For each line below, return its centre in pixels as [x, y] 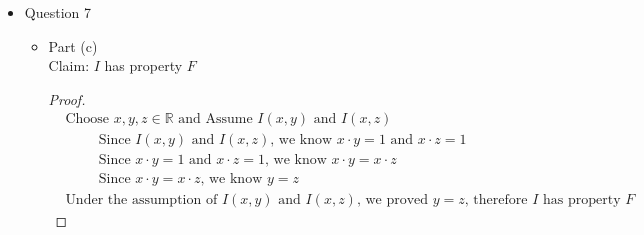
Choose [87, 119]
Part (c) [73, 45]
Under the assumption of [141, 199]
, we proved [392, 199]
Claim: [69, 65]
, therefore [496, 199]
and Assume [215, 119]
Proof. [67, 98]
